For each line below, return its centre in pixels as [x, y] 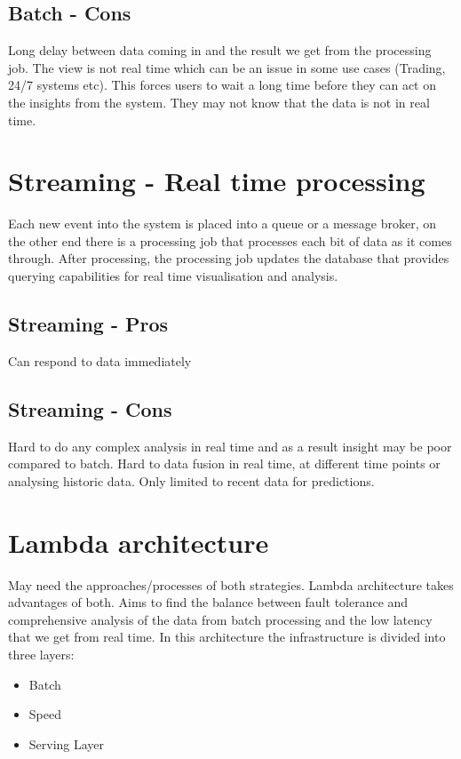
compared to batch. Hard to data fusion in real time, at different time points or [224, 463]
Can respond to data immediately [100, 360]
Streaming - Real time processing [217, 181]
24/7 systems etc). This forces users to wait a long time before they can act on [223, 85]
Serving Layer [67, 743]
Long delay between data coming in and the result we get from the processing [220, 50]
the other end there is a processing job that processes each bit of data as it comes [230, 240]
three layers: [41, 654]
